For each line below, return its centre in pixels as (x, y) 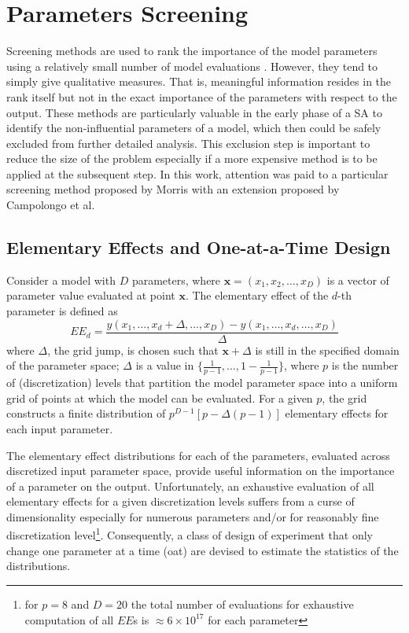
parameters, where (176, 280)
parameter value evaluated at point (91, 295)
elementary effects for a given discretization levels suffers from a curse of (181, 501)
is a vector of (358, 280)
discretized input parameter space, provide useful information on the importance (201, 471)
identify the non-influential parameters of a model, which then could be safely (194, 128)
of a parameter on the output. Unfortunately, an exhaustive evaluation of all (190, 486)
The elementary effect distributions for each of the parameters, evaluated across (198, 455)
